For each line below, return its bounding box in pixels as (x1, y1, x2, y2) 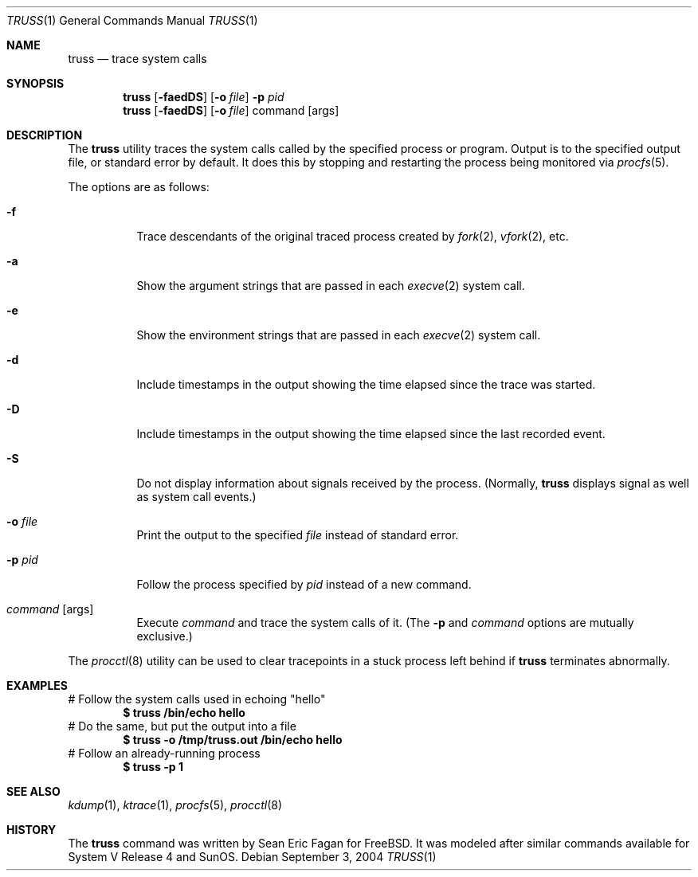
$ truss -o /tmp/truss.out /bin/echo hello (123, 733, 343, 746)
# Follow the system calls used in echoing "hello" (68, 692, 326, 706)
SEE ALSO (6, 785, 61, 798)
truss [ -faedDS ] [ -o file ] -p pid (123, 90, 284, 104)
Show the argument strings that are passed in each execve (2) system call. (136, 279, 525, 292)
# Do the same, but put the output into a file (68, 719, 296, 733)
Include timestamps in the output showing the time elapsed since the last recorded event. (136, 427, 606, 440)
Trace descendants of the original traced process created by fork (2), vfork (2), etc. (136, 229, 569, 243)
